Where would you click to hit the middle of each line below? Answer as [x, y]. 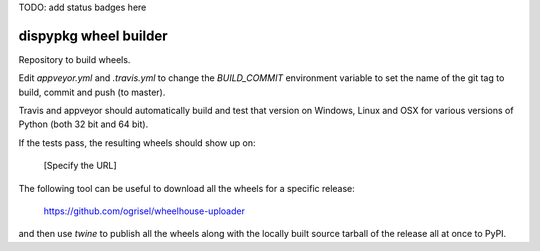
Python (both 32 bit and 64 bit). [83, 124]
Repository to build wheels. [74, 59]
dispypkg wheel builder [93, 35]
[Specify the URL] [80, 166]
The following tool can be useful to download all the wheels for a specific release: [186, 188]
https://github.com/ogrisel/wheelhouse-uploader [144, 211]
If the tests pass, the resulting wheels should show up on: [137, 142]
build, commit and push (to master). [92, 92]
